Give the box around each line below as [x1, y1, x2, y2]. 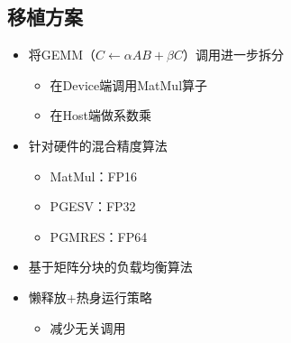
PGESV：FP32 [50, 197, 136, 216]
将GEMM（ [28, 45, 95, 64]
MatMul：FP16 [50, 166, 138, 185]
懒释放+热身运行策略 [28, 287, 152, 306]
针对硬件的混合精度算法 [28, 135, 168, 154]
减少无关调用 [50, 318, 126, 337]
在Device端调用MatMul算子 [50, 75, 208, 94]
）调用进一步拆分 [182, 45, 284, 64]
